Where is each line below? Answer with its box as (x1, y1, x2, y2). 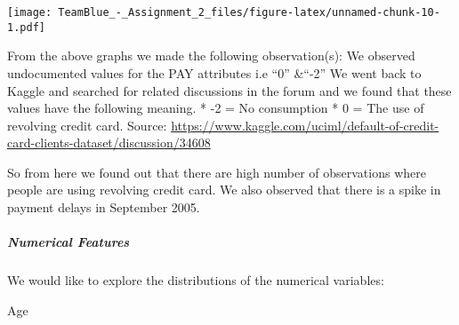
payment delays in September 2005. (7, 198, 200, 217)
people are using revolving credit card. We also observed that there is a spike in (7, 180, 441, 199)
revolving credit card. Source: (7, 115, 167, 134)
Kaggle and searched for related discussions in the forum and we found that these (7, 81, 452, 99)
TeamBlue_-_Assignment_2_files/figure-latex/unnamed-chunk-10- (58, 6, 440, 19)
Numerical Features (7, 233, 130, 251)
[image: (7, 6, 52, 19)
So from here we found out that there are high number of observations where (7, 162, 426, 181)
